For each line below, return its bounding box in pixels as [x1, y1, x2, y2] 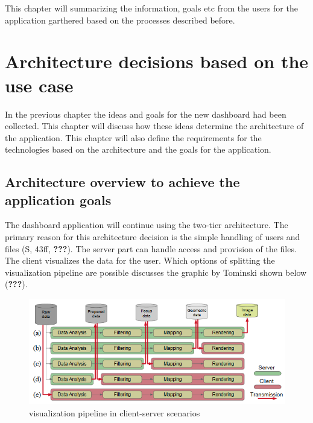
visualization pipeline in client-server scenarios [29, 406, 200, 419]
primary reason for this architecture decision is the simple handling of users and [5, 231, 300, 243]
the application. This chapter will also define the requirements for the [5, 131, 262, 144]
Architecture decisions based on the [5, 49, 309, 74]
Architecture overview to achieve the [5, 173, 240, 191]
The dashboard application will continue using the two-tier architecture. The [5, 218, 288, 231]
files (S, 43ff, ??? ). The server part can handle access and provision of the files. [5, 242, 297, 255]
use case [5, 72, 74, 97]
